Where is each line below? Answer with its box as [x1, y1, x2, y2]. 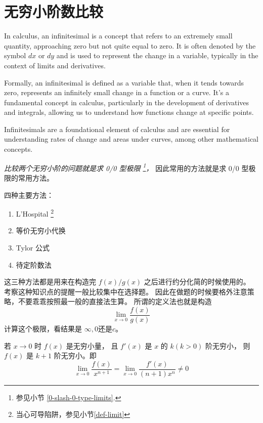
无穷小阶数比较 [4, 1, 104, 22]
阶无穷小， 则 [205, 340, 250, 351]
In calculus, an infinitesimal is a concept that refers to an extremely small [4, 30, 233, 41]
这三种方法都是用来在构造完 [4, 276, 96, 287]
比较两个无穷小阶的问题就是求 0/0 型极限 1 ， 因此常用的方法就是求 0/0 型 [4, 161, 249, 173]
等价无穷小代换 [16, 225, 66, 236]
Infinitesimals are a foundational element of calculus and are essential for [4, 123, 230, 134]
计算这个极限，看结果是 [4, 323, 82, 333]
